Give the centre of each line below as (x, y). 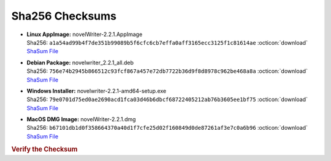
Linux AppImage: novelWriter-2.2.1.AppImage (85, 34)
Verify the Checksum (44, 149)
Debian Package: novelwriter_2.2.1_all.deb (80, 62)
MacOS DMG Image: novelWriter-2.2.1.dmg (81, 119)
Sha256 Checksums (64, 16)
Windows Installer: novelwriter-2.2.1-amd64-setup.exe (97, 91)
